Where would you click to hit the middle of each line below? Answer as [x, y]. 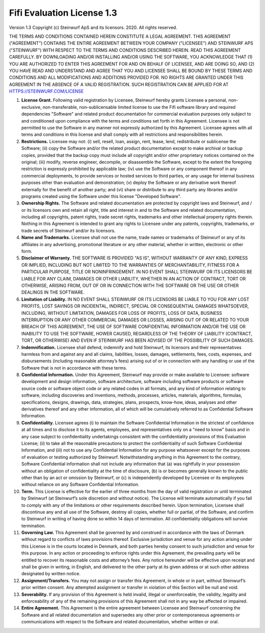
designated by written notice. [51, 574]
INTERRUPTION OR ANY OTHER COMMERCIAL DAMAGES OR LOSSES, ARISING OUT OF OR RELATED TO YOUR [135, 320]
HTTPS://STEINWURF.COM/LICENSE [46, 91]
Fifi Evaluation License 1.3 [63, 13]
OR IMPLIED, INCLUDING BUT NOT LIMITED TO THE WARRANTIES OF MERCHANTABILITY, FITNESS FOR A [130, 265]
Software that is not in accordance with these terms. [74, 368]
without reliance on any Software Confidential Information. [80, 484]
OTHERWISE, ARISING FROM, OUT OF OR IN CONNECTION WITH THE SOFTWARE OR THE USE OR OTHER [130, 285]
